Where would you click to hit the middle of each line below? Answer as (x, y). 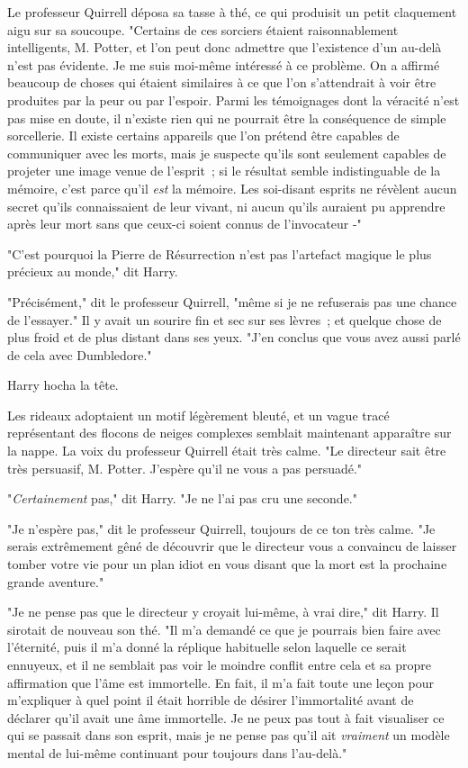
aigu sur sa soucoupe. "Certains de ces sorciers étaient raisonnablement (203, 29)
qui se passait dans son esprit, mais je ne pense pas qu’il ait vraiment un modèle (229, 735)
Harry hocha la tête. (63, 385)
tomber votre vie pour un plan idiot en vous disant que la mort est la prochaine (227, 564)
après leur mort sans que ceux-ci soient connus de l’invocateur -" (184, 224)
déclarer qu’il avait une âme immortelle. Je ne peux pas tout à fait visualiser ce (226, 717)
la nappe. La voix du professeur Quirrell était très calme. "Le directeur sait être (227, 451)
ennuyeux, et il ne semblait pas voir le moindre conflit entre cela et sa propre (219, 664)
